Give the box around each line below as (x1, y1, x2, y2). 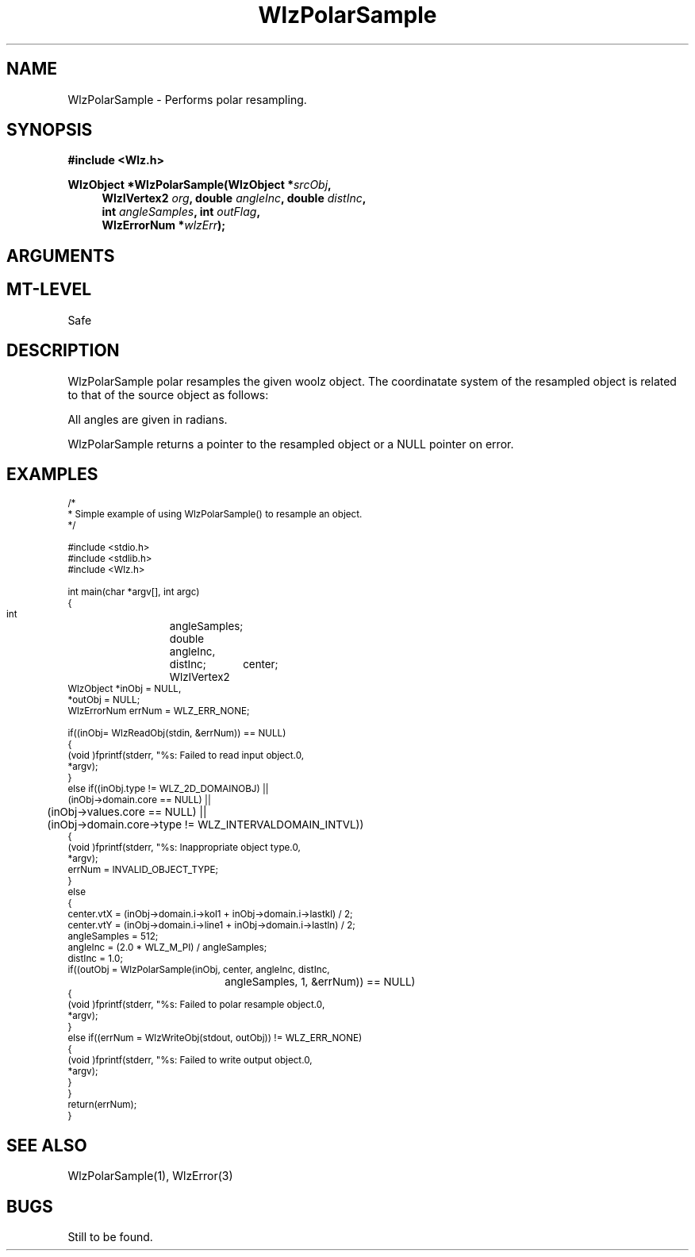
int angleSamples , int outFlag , (102, 205, 261, 219)
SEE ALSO (6, 1135, 87, 1155)
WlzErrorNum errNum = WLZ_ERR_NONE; (67, 705, 250, 717)
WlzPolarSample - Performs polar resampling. (67, 92, 307, 106)
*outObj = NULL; (67, 694, 140, 706)
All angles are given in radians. (67, 412, 228, 426)
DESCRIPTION (6, 340, 120, 361)
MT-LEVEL (6, 279, 92, 300)
